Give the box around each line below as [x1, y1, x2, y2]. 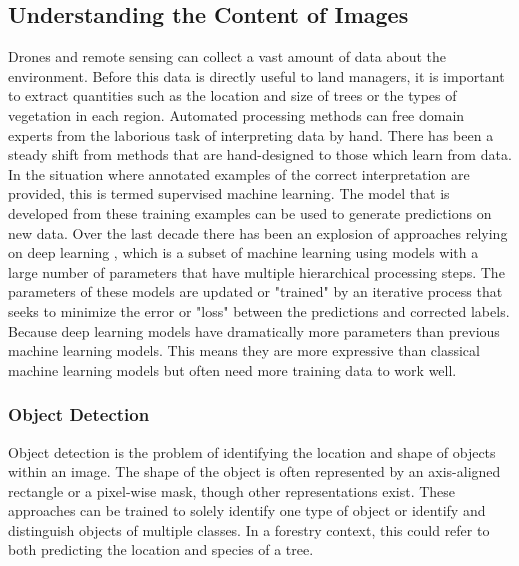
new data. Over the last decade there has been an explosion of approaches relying [8, 222, 508, 243]
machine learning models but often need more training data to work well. [8, 359, 457, 380]
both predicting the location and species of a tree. [8, 539, 314, 560]
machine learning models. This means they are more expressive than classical [8, 340, 480, 361]
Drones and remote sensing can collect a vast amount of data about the [8, 46, 447, 67]
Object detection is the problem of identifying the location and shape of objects [8, 441, 496, 462]
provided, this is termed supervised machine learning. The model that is [8, 183, 450, 204]
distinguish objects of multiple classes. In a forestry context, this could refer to [8, 519, 490, 540]
